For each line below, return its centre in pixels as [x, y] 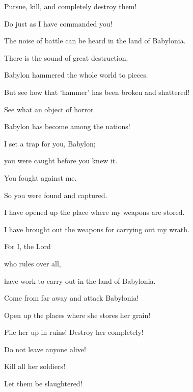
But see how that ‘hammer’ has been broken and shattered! [97, 92]
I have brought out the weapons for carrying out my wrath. [97, 229]
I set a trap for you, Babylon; [50, 143]
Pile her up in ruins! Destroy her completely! [74, 332]
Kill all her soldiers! [35, 366]
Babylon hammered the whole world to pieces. [76, 75]
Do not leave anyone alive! [45, 349]
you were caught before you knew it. [61, 161]
